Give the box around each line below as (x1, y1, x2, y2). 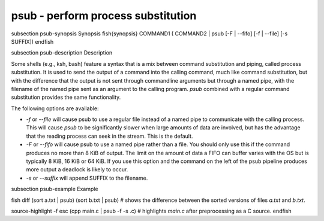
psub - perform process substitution (11, 9, 197, 22)
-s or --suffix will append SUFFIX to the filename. (26, 174, 148, 181)
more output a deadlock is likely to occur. (26, 166, 128, 173)
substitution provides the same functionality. (11, 93, 121, 101)
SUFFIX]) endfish (11, 38, 54, 45)
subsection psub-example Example (11, 186, 98, 193)
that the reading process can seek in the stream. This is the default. (26, 132, 193, 140)
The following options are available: (11, 105, 99, 112)
